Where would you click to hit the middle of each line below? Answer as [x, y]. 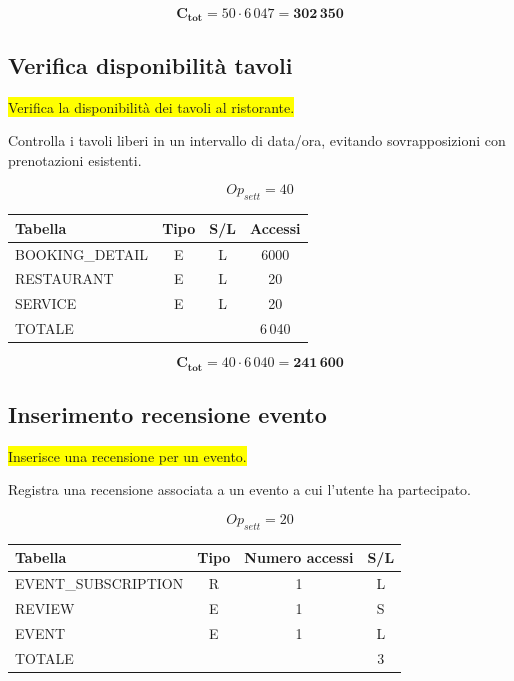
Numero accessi [299, 557]
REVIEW [45, 608]
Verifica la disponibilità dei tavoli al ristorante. [151, 106]
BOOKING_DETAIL [82, 253]
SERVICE [46, 303]
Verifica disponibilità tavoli [150, 64]
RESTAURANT [64, 278]
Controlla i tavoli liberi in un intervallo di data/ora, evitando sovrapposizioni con [257, 140]
